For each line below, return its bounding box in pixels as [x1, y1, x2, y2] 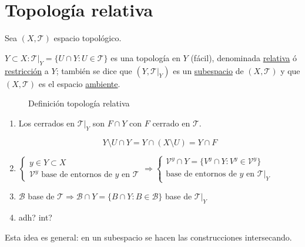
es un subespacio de [173, 64, 244, 76]
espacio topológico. [53, 32, 122, 44]
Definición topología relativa [28, 97, 130, 109]
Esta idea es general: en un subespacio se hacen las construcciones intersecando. [5, 231, 292, 243]
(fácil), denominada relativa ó [190, 51, 297, 64]
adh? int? [18, 211, 52, 223]
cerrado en [152, 116, 190, 129]
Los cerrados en [18, 116, 75, 129]
